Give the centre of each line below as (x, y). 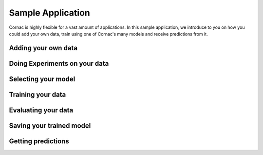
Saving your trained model (50, 126)
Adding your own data (43, 48)
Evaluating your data (41, 110)
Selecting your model (42, 79)
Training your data (38, 94)
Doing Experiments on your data (59, 63)
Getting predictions (39, 141)
